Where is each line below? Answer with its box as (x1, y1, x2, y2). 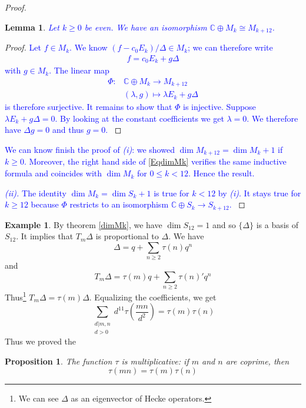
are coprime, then (225, 355, 290, 367)
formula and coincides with (5, 167, 102, 179)
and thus (52, 123, 84, 136)
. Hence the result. (188, 167, 255, 179)
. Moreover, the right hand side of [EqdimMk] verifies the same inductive (24, 155, 287, 168)
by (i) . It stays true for (218, 186, 301, 199)
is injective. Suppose (183, 101, 256, 113)
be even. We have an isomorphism (84, 21, 207, 33)
